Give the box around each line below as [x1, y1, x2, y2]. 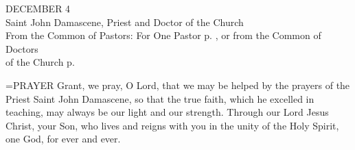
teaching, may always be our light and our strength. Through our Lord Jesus [5, 105, 329, 119]
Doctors [5, 41, 38, 55]
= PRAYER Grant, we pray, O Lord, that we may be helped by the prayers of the [5, 77, 350, 92]
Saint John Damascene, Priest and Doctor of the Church [5, 14, 244, 29]
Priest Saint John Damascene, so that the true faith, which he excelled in [5, 91, 314, 105]
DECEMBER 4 [5, 1, 71, 15]
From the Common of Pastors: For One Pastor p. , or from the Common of [5, 28, 321, 42]
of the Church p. [5, 55, 75, 69]
